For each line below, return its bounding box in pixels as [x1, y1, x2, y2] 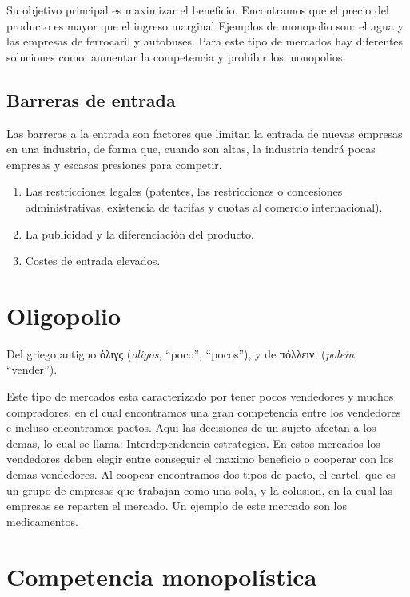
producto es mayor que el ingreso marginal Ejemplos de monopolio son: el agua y [6, 17, 404, 34]
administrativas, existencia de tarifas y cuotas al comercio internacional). [25, 198, 383, 215]
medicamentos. [6, 512, 78, 529]
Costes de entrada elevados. [25, 252, 161, 269]
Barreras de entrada [6, 87, 176, 112]
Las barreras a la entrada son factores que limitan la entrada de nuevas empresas [6, 125, 403, 141]
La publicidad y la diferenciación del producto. [25, 225, 254, 242]
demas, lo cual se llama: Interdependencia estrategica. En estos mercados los [6, 434, 380, 451]
